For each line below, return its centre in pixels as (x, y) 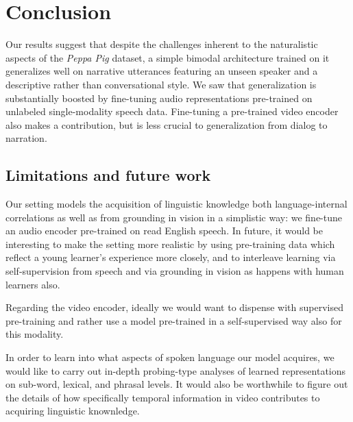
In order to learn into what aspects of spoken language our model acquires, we (170, 357)
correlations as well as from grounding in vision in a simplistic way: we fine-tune (174, 217)
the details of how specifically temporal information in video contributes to (163, 397)
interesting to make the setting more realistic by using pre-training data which (170, 244)
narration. (26, 138)
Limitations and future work (108, 175)
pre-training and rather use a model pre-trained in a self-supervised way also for (174, 320)
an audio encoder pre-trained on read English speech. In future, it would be (164, 231)
